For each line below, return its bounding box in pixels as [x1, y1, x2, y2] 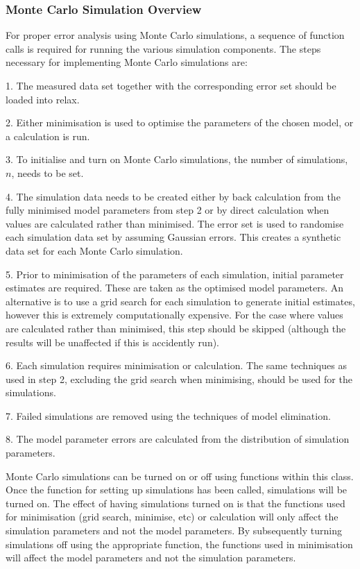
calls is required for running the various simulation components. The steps [6, 41, 321, 56]
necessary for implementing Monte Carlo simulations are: [6, 55, 248, 69]
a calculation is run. [6, 128, 90, 143]
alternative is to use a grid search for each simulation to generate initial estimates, [6, 294, 355, 308]
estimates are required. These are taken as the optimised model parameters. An [6, 280, 344, 295]
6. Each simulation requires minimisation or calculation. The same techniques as [6, 358, 347, 373]
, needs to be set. [11, 165, 84, 180]
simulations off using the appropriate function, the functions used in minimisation [6, 536, 353, 551]
